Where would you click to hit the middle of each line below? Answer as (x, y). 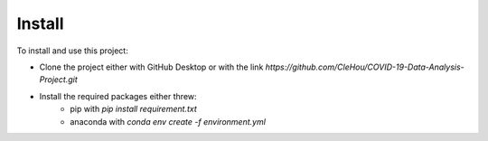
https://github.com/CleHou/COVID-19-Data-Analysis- (365, 67)
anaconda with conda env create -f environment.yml (168, 121)
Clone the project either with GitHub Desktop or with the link (151, 67)
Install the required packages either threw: (118, 96)
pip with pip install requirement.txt (134, 109)
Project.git (59, 80)
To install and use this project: (72, 51)
